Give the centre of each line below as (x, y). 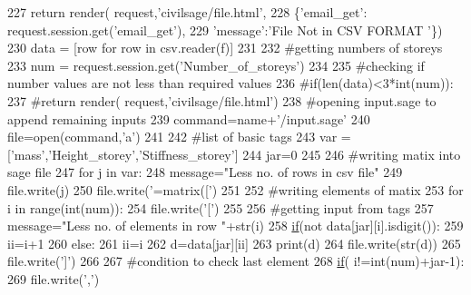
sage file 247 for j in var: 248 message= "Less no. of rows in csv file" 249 (205, 172)
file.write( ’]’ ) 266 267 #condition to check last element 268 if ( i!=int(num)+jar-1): (236, 261)
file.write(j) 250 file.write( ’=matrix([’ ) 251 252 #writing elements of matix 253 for (235, 189)
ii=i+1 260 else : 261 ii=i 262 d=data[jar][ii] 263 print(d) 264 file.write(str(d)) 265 (234, 243)
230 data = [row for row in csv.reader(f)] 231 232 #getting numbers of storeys (225, 48)
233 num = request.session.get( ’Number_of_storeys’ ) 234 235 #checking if (216, 65)
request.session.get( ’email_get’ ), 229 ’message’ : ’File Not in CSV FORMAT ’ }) (225, 29)
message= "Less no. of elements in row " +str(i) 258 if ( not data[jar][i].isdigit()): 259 (235, 226)
